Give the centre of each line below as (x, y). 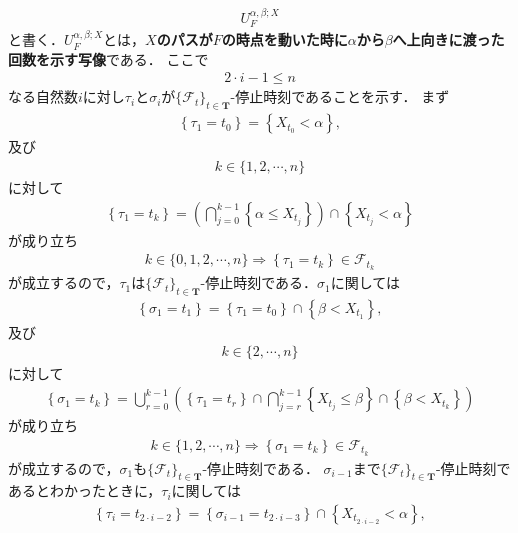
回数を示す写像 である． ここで (108, 58)
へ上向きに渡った (448, 39)
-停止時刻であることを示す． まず (340, 96)
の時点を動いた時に (284, 39)
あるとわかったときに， (85, 490)
